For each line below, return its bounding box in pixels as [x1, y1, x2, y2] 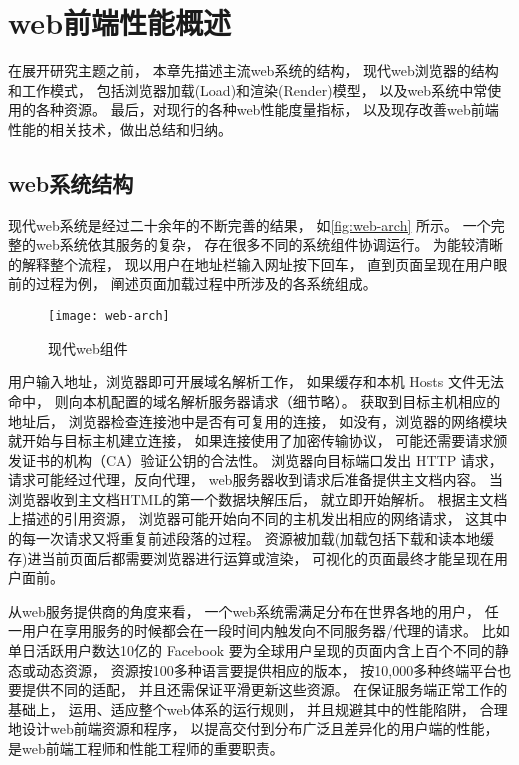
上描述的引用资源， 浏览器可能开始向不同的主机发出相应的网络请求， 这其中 [8, 508, 508, 529]
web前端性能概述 [8, 2, 232, 43]
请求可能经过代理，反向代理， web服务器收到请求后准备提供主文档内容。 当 [8, 469, 504, 490]
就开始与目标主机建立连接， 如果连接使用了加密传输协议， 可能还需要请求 [8, 430, 494, 451]
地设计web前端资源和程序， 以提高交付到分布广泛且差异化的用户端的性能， [8, 718, 499, 739]
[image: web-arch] [48, 309, 170, 324]
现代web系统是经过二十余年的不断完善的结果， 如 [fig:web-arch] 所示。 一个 [8, 214, 491, 235]
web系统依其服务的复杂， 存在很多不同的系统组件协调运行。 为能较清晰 [35, 234, 504, 255]
